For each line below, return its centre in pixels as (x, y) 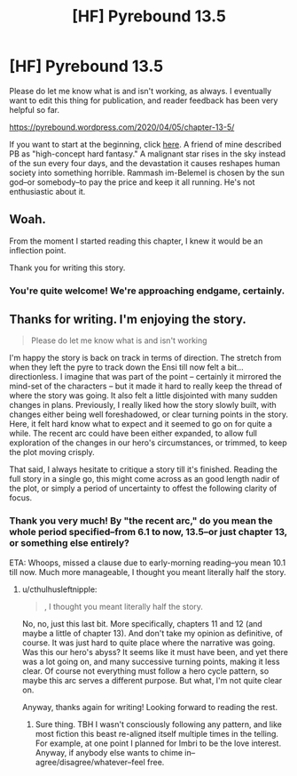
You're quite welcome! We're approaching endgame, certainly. (147, 291)
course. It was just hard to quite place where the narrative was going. (148, 643)
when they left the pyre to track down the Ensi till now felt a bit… (126, 367)
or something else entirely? (70, 543)
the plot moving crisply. (52, 452)
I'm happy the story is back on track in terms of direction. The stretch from (145, 358)
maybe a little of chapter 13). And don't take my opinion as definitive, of (152, 633)
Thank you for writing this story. (67, 268)
